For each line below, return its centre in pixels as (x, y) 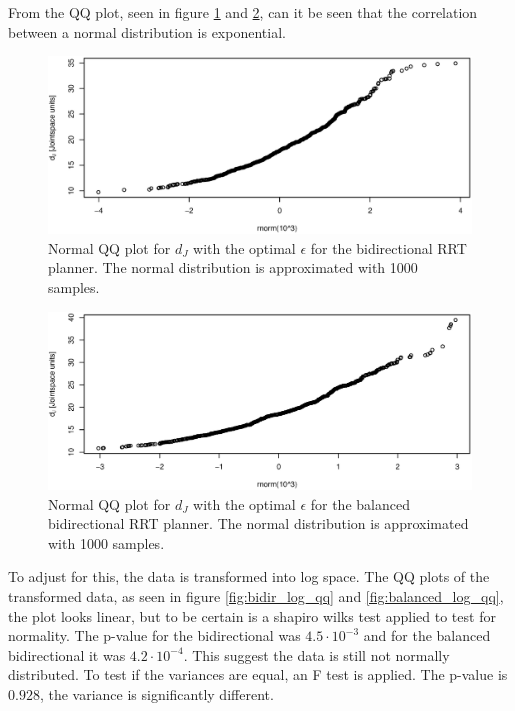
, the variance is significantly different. (156, 694)
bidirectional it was (67, 654)
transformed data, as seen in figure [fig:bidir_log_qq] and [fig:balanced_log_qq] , (256, 596)
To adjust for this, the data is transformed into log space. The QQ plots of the (249, 576)
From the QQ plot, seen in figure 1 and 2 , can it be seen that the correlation (243, 12)
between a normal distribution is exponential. (147, 31)
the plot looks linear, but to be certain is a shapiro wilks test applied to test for (252, 615)
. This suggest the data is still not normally (316, 654)
